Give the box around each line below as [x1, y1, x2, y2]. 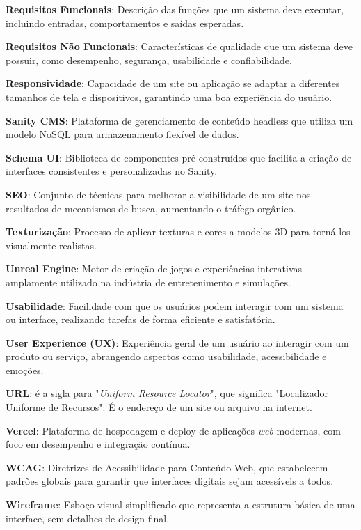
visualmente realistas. [6, 237, 97, 252]
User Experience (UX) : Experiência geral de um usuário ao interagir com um [6, 335, 349, 350]
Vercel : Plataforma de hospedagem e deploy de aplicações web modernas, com [6, 423, 341, 437]
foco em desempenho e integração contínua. [6, 437, 191, 451]
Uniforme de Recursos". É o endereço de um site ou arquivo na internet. [6, 400, 312, 414]
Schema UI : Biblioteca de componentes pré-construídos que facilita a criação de [6, 150, 352, 164]
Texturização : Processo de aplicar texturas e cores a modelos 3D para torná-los [6, 224, 351, 239]
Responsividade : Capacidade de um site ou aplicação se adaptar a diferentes [6, 76, 340, 91]
